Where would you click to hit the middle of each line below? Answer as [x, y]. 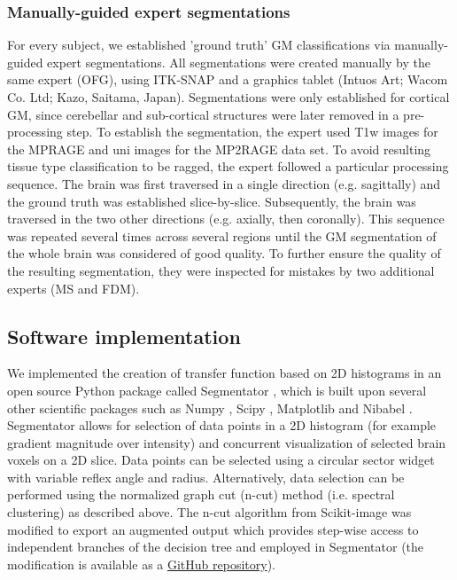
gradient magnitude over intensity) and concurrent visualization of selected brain [227, 442]
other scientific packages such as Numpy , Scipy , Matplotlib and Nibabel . [210, 408]
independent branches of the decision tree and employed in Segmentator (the [216, 547]
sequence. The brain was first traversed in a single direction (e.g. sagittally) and [224, 183]
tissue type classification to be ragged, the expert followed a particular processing [228, 166]
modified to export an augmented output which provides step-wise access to [213, 529]
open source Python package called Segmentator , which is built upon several [217, 390]
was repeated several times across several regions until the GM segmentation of [222, 235]
